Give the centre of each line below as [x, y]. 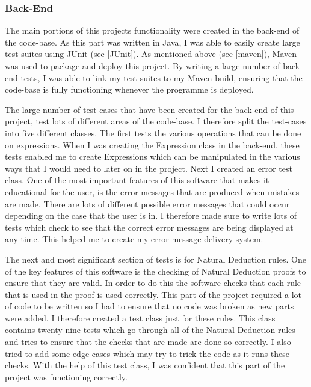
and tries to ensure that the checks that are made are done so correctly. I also [148, 342]
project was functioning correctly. [66, 376]
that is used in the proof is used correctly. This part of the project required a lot [153, 294]
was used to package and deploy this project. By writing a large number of [143, 66]
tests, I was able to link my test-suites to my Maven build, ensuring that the [162, 77]
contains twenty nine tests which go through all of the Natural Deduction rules [150, 330]
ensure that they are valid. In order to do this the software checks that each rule [153, 283]
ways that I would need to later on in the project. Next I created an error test [149, 168]
